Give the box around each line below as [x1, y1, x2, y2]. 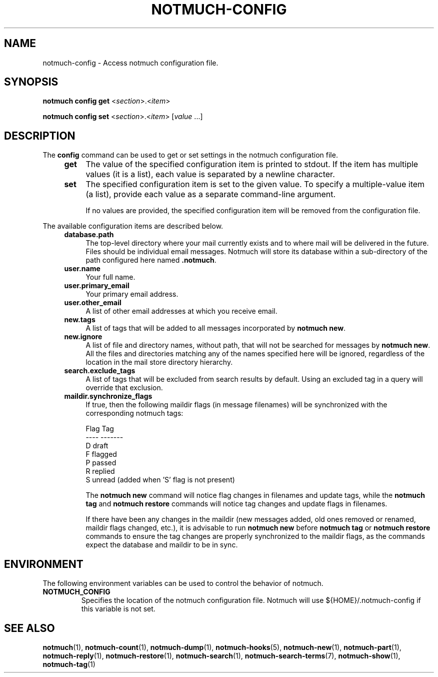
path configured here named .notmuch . [85, 256, 216, 265]
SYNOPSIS [4, 76, 58, 89]
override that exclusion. [85, 383, 163, 392]
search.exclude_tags [64, 366, 135, 375]
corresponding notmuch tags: [85, 409, 183, 418]
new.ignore [64, 332, 102, 341]
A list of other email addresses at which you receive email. [85, 307, 277, 316]
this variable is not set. [81, 604, 155, 613]
